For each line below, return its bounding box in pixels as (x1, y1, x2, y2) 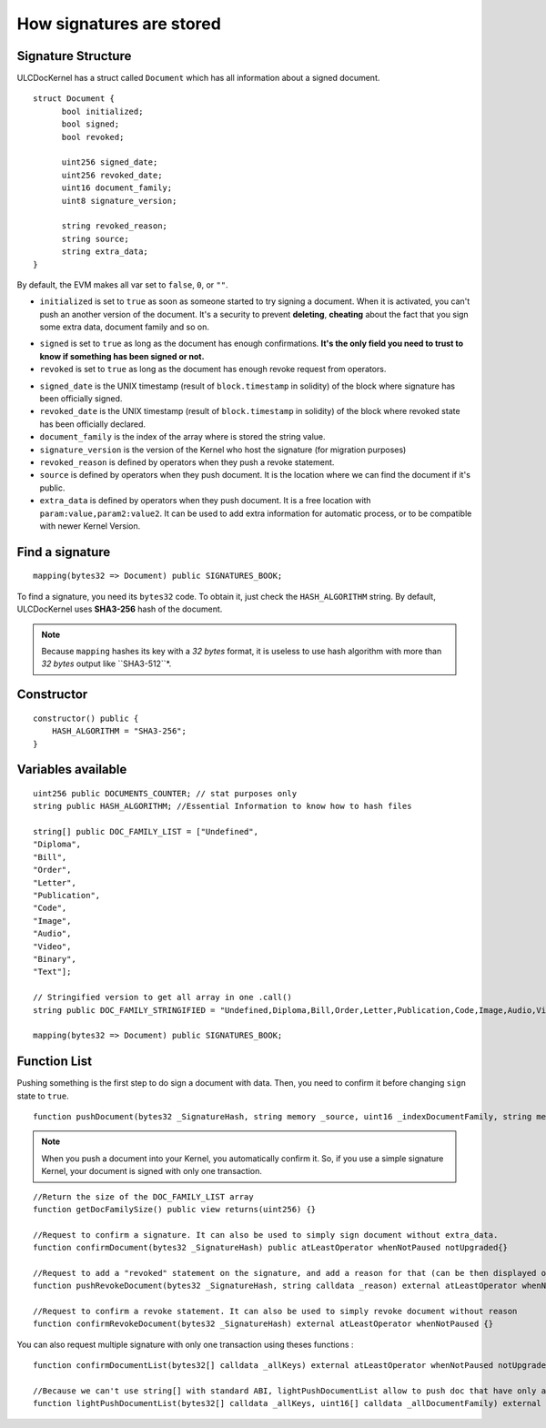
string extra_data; (61, 247, 149, 257)
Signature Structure (16, 48, 132, 64)
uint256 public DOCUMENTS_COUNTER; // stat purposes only (33, 788, 298, 798)
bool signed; (61, 119, 120, 129)
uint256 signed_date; (61, 157, 158, 167)
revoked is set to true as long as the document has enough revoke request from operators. (39, 364, 387, 375)
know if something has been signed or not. (39, 350, 205, 361)
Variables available (16, 762, 127, 777)
